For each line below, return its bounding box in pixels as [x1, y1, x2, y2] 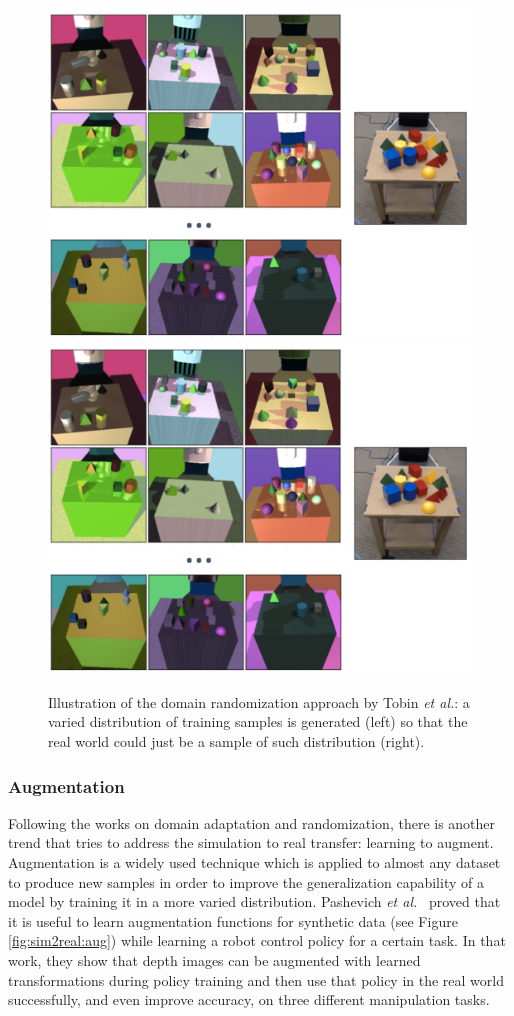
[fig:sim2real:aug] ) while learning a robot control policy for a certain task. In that [8, 930, 506, 951]
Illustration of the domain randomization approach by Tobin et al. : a [48, 691, 470, 712]
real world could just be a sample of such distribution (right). [48, 731, 425, 752]
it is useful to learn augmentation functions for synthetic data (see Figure [8, 910, 458, 931]
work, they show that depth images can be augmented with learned [8, 950, 421, 970]
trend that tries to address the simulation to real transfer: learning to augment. [8, 832, 494, 853]
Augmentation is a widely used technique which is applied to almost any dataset [8, 852, 501, 873]
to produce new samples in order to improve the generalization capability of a [8, 871, 484, 892]
